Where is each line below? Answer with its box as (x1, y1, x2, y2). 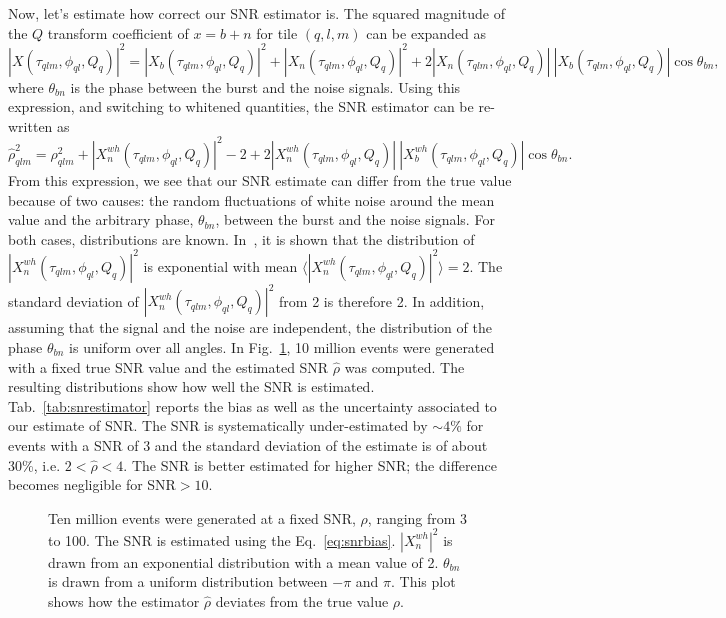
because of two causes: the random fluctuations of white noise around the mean (8, 189, 495, 210)
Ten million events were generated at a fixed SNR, (48, 507, 356, 528)
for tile (256, 22, 298, 43)
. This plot (391, 571, 456, 592)
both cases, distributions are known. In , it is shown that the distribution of (8, 228, 475, 249)
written (8, 115, 53, 136)
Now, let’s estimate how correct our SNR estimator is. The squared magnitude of (8, 3, 505, 23)
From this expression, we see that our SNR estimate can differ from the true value (8, 169, 512, 190)
